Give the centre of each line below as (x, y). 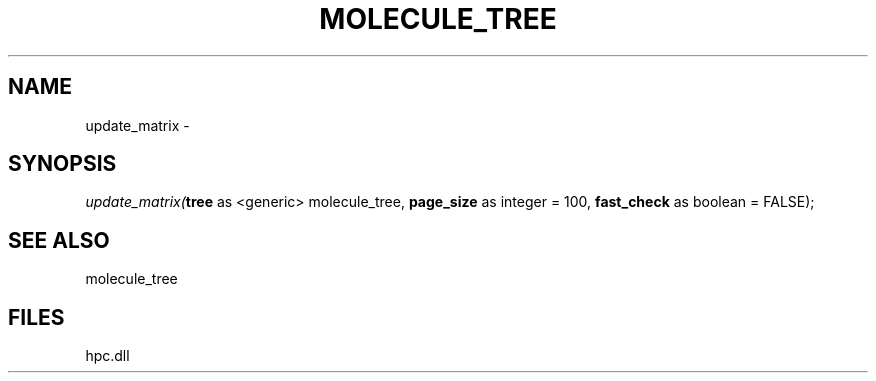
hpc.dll (107, 356)
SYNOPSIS (62, 164)
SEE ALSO (59, 240)
